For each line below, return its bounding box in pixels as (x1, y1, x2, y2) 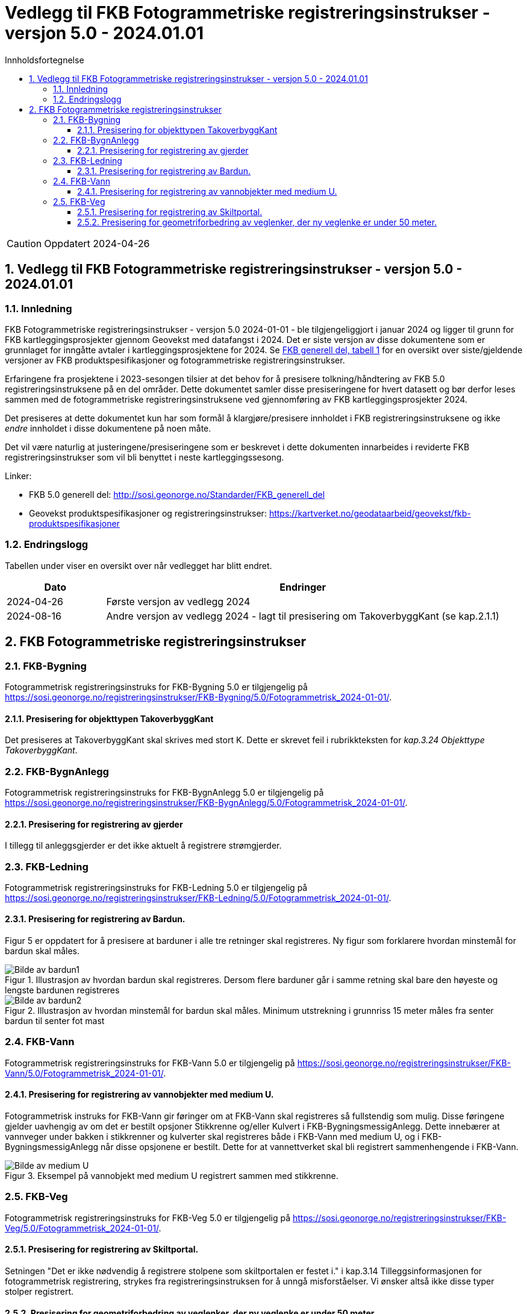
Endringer (279, 580, 326, 593)
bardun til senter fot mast (5, 1016, 105, 1026)
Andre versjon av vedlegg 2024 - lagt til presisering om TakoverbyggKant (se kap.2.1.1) (106, 609, 499, 622)
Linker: (5, 470, 32, 481)
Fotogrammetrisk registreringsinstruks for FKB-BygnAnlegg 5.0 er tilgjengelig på (5, 787, 324, 797)
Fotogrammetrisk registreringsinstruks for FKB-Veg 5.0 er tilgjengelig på (5, 1212, 291, 1223)
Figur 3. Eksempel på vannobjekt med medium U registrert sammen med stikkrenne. (5, 1171, 338, 1181)
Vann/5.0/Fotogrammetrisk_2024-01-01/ (5, 1067, 164, 1078)
